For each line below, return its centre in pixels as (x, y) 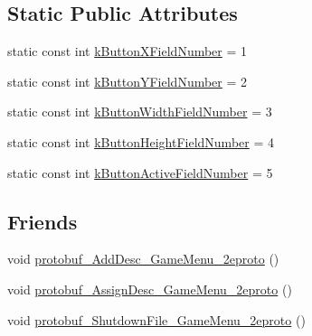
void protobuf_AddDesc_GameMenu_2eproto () (143, 259)
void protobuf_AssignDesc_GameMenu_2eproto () (150, 289)
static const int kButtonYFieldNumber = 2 (128, 81)
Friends (43, 221)
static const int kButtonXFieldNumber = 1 (128, 51)
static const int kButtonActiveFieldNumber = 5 (140, 172)
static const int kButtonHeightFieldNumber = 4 (141, 141)
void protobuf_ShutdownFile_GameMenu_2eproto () (156, 319)
